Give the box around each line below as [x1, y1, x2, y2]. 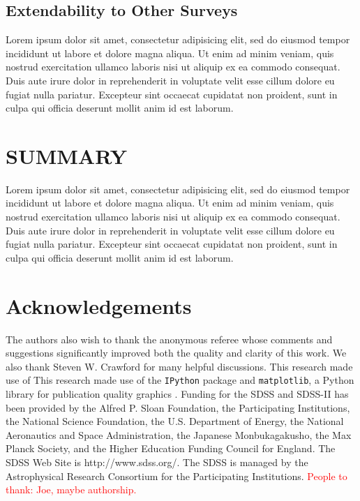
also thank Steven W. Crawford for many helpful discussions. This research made [6, 359, 353, 373]
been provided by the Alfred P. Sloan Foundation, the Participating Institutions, [6, 400, 350, 414]
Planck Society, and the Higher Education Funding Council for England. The [6, 441, 336, 456]
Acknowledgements [6, 291, 192, 320]
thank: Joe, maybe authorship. [6, 482, 137, 497]
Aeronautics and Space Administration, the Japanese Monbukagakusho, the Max [6, 427, 352, 442]
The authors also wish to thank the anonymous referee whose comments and [6, 331, 333, 346]
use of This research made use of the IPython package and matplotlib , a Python [6, 373, 354, 387]
